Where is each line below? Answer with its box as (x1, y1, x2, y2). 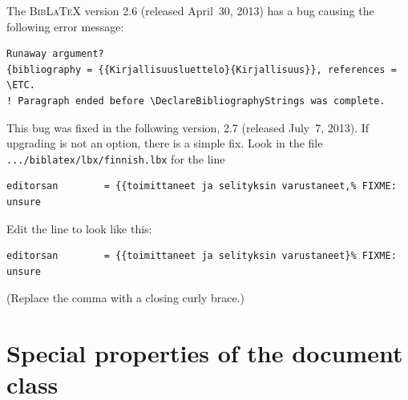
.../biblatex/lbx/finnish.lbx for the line (6, 150, 225, 167)
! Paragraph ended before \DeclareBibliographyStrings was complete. (6, 95, 386, 107)
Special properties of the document (6, 337, 403, 370)
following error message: (6, 18, 124, 34)
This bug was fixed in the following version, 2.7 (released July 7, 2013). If (6, 119, 370, 135)
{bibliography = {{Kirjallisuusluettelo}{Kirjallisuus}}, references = (6, 63, 397, 75)
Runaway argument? (6, 48, 104, 60)
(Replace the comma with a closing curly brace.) (6, 289, 245, 306)
